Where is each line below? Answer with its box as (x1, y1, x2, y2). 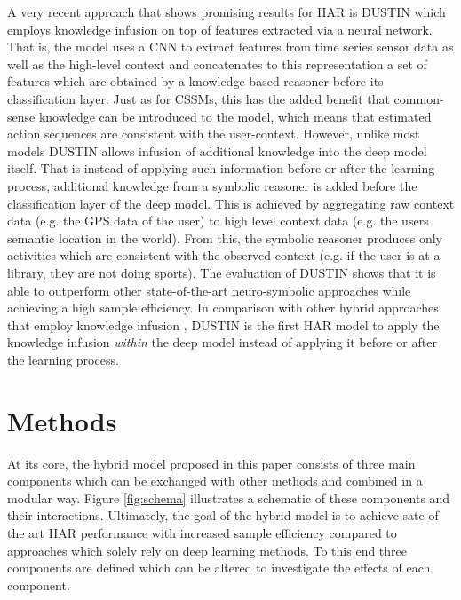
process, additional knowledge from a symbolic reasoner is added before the (7, 176, 417, 194)
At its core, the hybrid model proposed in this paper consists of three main (7, 454, 416, 472)
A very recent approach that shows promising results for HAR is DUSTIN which (7, 3, 446, 20)
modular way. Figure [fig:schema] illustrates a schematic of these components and (7, 488, 450, 507)
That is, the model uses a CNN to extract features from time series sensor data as (7, 37, 454, 56)
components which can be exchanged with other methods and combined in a (7, 471, 423, 490)
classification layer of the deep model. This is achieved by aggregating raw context (7, 193, 455, 212)
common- (393, 89, 444, 107)
